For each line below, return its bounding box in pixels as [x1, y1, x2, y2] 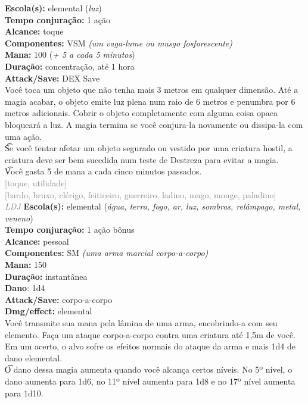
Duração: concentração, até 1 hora [5, 60, 135, 72]
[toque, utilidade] [5, 176, 67, 189]
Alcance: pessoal [5, 235, 69, 247]
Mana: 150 [5, 258, 47, 271]
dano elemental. [5, 351, 63, 364]
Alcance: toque [5, 25, 64, 38]
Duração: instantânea [5, 270, 88, 282]
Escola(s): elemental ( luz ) [5, 2, 102, 14]
